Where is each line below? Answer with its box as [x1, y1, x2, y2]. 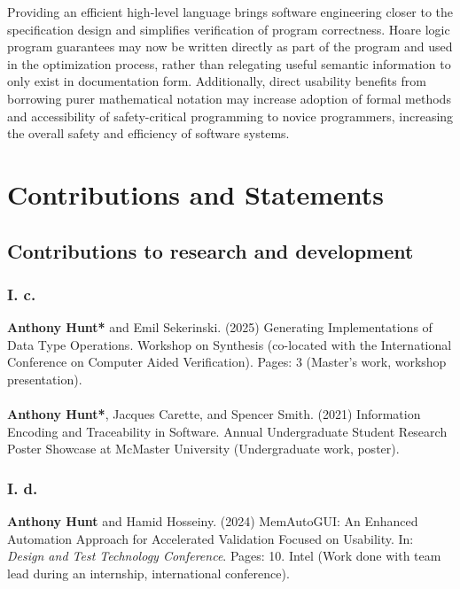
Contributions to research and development [7, 236, 414, 264]
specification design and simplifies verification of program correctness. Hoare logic [7, 19, 450, 38]
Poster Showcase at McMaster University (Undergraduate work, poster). [7, 439, 400, 458]
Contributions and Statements [7, 175, 385, 212]
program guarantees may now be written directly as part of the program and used [7, 37, 453, 56]
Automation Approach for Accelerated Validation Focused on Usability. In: [7, 529, 414, 547]
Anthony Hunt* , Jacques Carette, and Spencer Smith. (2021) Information [7, 405, 421, 423]
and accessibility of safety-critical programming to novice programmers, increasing [7, 106, 454, 125]
